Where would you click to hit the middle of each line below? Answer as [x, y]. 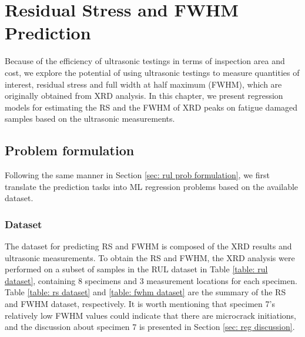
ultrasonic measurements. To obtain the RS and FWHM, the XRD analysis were [150, 257]
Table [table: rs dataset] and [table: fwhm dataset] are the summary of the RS [145, 292]
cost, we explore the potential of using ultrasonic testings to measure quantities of [152, 72]
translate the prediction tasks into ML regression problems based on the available [152, 186]
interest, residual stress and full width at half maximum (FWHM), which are [143, 84]
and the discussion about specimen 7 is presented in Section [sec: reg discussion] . [150, 327]
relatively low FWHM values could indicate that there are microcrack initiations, [150, 315]
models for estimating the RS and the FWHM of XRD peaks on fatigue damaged [151, 107]
